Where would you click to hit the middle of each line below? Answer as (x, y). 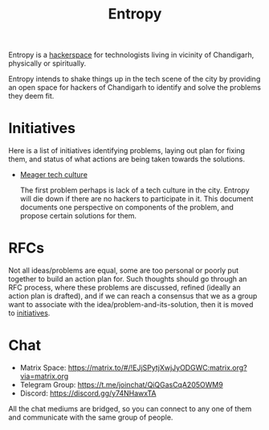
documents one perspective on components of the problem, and (127, 207)
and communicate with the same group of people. (91, 417)
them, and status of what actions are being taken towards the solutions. (126, 159)
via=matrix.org (44, 376)
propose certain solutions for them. (78, 216)
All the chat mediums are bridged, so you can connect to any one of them (130, 409)
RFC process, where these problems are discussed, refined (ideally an (124, 288)
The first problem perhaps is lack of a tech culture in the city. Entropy (135, 190)
